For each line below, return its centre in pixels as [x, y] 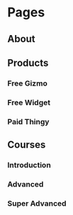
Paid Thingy [28, 121]
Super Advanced [37, 203]
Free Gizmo [27, 83]
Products [28, 62]
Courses [27, 145]
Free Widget [29, 102]
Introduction [29, 165]
